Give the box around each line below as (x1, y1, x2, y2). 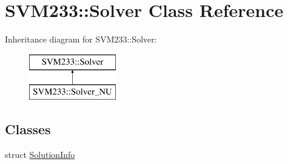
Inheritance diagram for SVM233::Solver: (5, 33, 157, 46)
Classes (5, 120, 51, 138)
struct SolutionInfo (5, 148, 75, 161)
